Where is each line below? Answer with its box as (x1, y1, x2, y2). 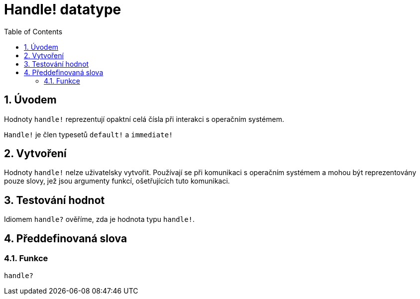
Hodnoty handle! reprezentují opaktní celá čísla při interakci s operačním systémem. (4, 114, 284, 123)
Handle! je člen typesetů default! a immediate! (4, 130, 173, 139)
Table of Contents (4, 27, 63, 36)
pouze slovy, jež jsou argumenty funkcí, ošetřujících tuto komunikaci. (4, 177, 230, 186)
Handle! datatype (4, 1, 121, 18)
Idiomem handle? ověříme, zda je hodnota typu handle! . (4, 215, 195, 224)
